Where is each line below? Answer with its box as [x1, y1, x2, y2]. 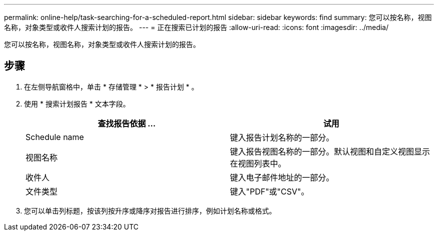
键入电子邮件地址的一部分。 [230, 172, 334, 182]
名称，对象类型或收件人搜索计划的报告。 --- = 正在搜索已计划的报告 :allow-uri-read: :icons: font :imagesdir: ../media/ [4, 23, 389, 31]
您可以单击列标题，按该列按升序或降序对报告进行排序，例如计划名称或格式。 [24, 206, 276, 215]
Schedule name [25, 131, 84, 142]
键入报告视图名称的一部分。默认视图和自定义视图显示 [230, 146, 430, 156]
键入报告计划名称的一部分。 [230, 132, 334, 142]
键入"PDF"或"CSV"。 [230, 186, 309, 196]
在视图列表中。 [230, 158, 286, 168]
